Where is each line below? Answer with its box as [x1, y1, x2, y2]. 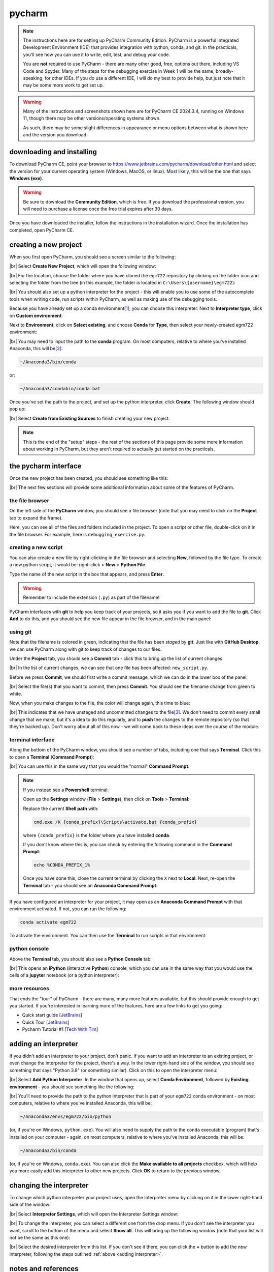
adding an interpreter [9, 1039, 78, 1048]
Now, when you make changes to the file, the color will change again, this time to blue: [9, 700, 190, 706]
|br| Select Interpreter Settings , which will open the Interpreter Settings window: [9, 1211, 179, 1217]
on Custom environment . [9, 312, 63, 319]
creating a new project [9, 240, 82, 249]
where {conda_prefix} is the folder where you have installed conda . [23, 832, 170, 838]
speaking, [23, 75, 44, 81]
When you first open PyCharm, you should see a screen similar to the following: [9, 253, 176, 259]
